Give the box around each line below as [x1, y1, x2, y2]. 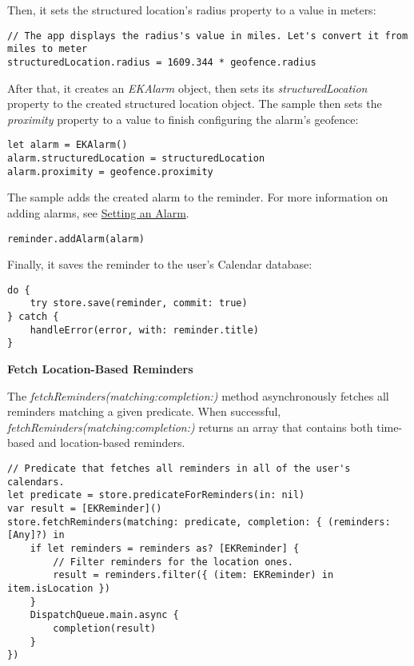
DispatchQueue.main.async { [30, 609, 179, 621]
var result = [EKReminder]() [7, 502, 162, 514]
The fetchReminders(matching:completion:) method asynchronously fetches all [7, 387, 389, 404]
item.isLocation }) [7, 582, 110, 594]
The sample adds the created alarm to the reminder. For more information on [7, 189, 388, 205]
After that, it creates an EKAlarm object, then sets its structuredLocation [7, 79, 368, 96]
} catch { [7, 311, 59, 323]
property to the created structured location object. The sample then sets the [7, 95, 382, 112]
